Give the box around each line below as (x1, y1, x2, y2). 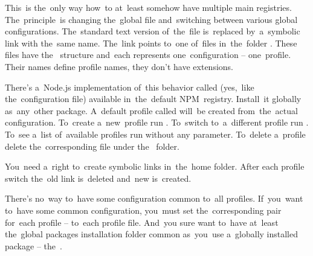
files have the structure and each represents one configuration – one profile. (5, 48, 291, 61)
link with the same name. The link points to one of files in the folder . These (5, 36, 297, 49)
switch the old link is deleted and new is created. (5, 171, 192, 184)
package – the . (5, 239, 62, 252)
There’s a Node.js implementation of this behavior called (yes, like (5, 80, 254, 93)
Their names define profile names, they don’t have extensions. (5, 60, 233, 72)
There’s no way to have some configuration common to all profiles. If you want (5, 192, 303, 205)
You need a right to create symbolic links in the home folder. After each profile (5, 160, 305, 173)
